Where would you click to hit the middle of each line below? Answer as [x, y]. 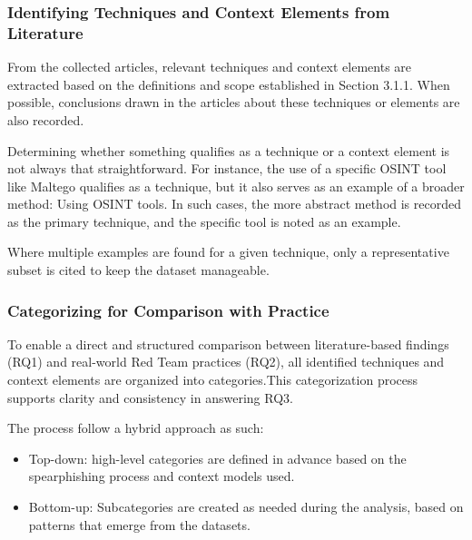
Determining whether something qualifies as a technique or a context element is [229, 150]
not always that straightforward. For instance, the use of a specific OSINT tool [227, 168]
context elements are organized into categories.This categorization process [213, 380]
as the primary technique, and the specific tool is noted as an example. [204, 221]
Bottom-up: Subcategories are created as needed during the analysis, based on [246, 507]
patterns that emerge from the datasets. [139, 524]
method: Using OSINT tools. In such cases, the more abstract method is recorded [234, 204]
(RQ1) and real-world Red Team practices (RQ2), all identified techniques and [226, 362]
